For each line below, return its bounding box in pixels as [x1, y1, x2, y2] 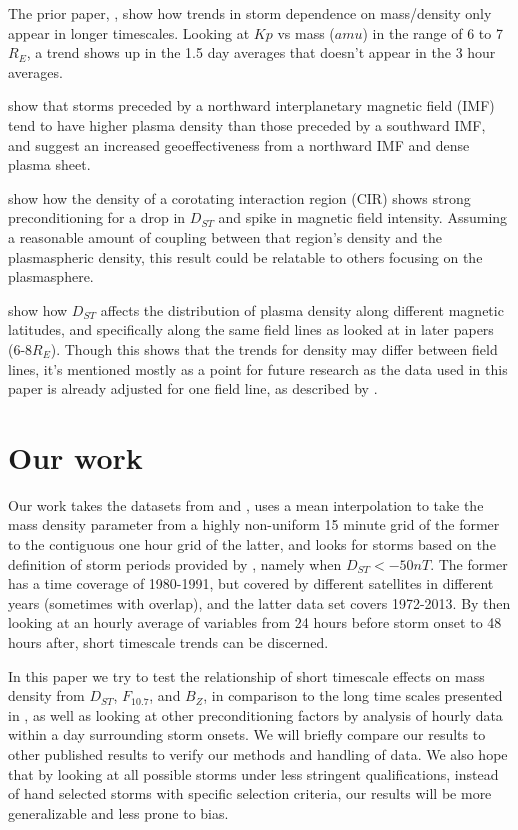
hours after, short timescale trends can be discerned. [8, 631, 329, 652]
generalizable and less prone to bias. [8, 802, 229, 823]
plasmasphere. [8, 266, 94, 287]
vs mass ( [277, 22, 335, 43]
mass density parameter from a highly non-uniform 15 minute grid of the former [8, 514, 500, 535]
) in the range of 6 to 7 [362, 22, 503, 43]
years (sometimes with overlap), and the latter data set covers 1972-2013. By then [8, 592, 511, 613]
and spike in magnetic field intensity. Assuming [218, 207, 508, 228]
